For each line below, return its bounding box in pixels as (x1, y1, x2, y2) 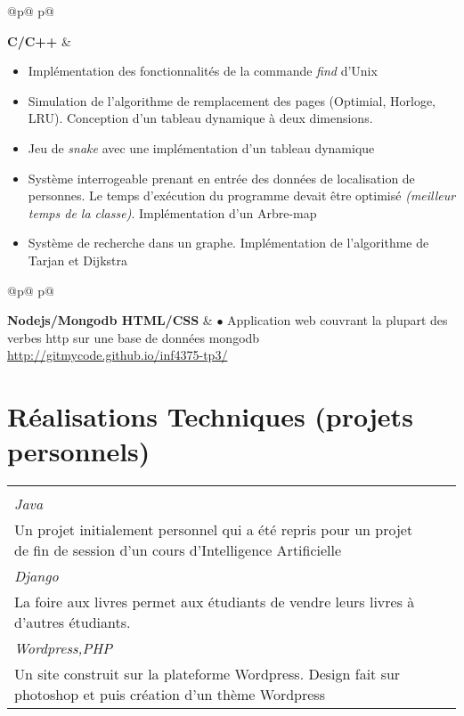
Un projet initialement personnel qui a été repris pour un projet (14, 519, 413, 541)
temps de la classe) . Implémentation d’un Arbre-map (28, 203, 317, 222)
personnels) (7, 433, 151, 469)
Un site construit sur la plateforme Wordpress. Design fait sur (14, 663, 401, 685)
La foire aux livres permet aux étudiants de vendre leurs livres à (14, 591, 415, 613)
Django (14, 565, 59, 587)
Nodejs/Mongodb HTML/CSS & (7, 311, 213, 330)
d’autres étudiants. (14, 612, 131, 633)
